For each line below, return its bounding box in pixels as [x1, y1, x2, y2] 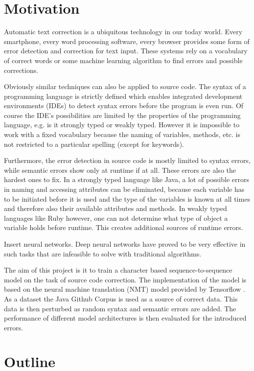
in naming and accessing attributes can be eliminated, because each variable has [4, 184, 245, 194]
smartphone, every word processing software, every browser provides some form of [4, 36, 250, 46]
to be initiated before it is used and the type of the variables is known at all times [4, 193, 250, 204]
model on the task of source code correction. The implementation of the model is [4, 274, 247, 284]
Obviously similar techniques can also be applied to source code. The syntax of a [4, 81, 246, 92]
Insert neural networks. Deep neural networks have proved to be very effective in [4, 239, 246, 249]
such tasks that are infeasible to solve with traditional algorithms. [4, 248, 202, 258]
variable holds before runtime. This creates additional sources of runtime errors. [4, 222, 243, 232]
